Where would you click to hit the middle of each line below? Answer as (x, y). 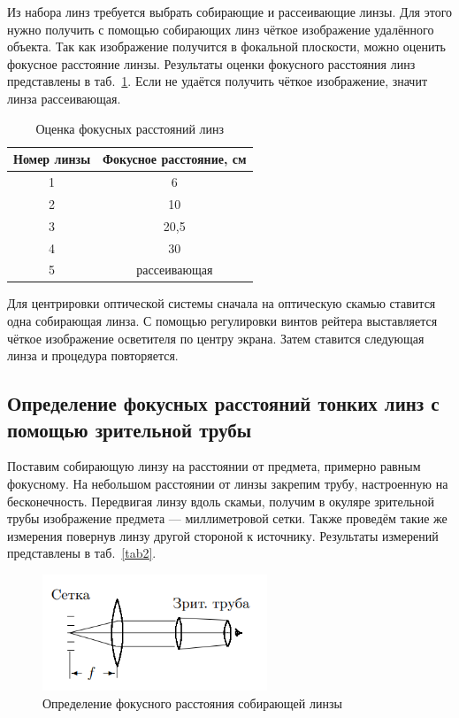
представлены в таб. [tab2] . (82, 553)
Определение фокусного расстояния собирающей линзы (192, 703)
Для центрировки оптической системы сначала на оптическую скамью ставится (222, 303)
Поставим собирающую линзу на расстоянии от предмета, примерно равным (214, 466)
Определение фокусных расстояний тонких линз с (223, 403)
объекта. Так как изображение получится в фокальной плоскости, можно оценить (226, 46)
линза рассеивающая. (64, 98)
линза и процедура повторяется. (93, 355)
